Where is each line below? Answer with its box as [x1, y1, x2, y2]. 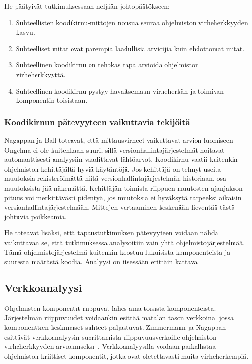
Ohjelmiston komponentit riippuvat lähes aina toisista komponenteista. [4, 303, 216, 313]
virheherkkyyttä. [16, 69, 66, 79]
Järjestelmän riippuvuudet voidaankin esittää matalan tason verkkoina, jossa [4, 312, 234, 323]
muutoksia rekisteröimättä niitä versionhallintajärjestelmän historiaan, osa [4, 173, 227, 183]
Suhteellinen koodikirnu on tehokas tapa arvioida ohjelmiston [16, 59, 199, 70]
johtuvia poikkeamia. [4, 211, 67, 221]
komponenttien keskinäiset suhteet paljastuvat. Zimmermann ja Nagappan [4, 322, 226, 332]
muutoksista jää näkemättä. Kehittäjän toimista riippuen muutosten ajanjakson [4, 182, 243, 192]
